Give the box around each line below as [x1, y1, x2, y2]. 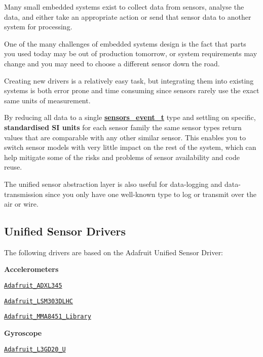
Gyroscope [4, 328, 42, 338]
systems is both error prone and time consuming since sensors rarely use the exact [4, 85, 259, 96]
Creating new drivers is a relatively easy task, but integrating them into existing [4, 75, 254, 86]
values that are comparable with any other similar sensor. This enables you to [4, 132, 246, 142]
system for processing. [4, 21, 72, 32]
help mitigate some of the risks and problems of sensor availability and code [4, 151, 240, 162]
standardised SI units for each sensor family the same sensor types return [4, 122, 242, 132]
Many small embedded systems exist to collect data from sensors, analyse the [4, 2, 244, 12]
